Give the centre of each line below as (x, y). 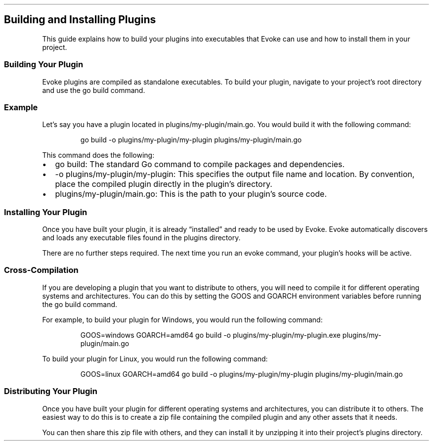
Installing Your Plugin (46, 212)
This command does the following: (98, 155)
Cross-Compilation (41, 270)
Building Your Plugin (44, 65)
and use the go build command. (94, 90)
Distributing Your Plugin (51, 391)
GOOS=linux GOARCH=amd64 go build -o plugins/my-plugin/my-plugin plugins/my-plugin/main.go (241, 374)
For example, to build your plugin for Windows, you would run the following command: (182, 319)
